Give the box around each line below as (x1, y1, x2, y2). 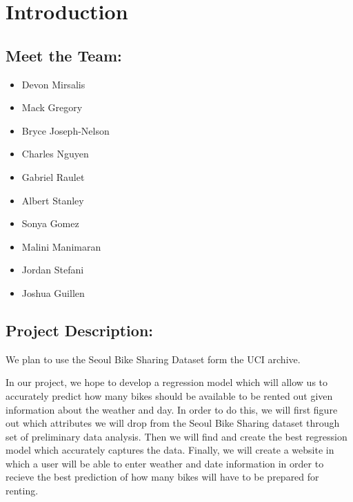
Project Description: (6, 319, 154, 340)
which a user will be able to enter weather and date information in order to (6, 456, 324, 470)
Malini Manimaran (21, 239, 101, 253)
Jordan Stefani (21, 262, 84, 277)
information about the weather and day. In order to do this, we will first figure (6, 402, 338, 416)
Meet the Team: (6, 44, 122, 66)
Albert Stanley (21, 193, 84, 207)
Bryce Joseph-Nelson (21, 123, 110, 137)
